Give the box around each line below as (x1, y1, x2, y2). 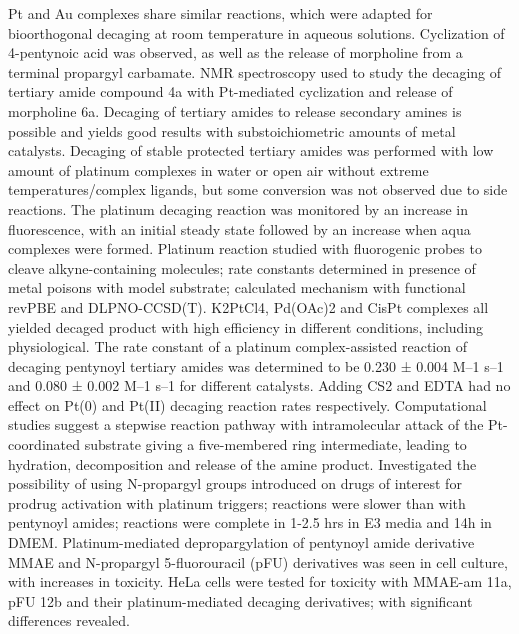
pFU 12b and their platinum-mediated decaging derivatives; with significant (8, 590, 473, 611)
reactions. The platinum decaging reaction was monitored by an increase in (8, 198, 469, 219)
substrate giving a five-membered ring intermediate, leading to (84, 434, 467, 455)
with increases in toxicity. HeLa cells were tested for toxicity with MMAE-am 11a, (8, 571, 512, 592)
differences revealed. (8, 610, 130, 631)
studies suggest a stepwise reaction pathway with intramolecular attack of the (8, 414, 484, 435)
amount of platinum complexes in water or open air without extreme (8, 159, 429, 180)
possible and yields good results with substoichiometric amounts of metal (8, 120, 456, 141)
